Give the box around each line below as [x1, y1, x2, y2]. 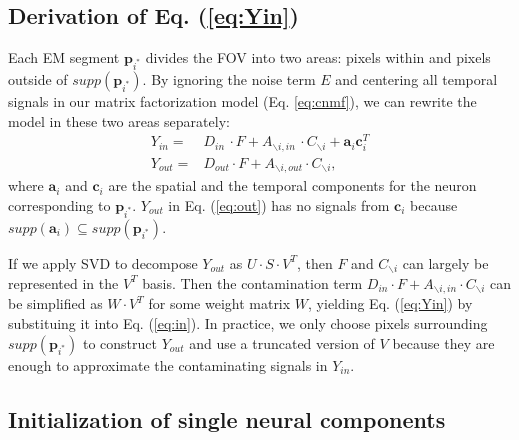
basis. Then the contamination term [142, 272, 363, 293]
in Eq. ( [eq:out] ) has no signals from [168, 194, 390, 215]
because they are [392, 332, 495, 353]
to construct [82, 332, 157, 353]
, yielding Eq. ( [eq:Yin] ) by [308, 293, 473, 314]
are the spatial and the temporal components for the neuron [108, 175, 477, 196]
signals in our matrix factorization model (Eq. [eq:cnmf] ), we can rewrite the [8, 90, 477, 111]
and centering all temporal [335, 68, 498, 89]
